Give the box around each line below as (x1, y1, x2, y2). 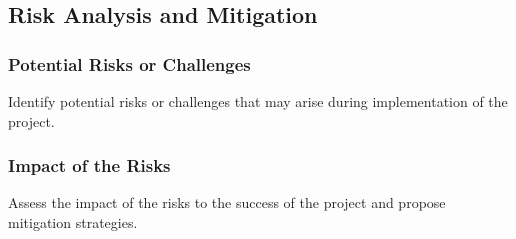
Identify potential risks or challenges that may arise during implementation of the (8, 91, 508, 111)
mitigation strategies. (8, 212, 138, 232)
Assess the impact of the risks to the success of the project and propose (8, 192, 446, 213)
